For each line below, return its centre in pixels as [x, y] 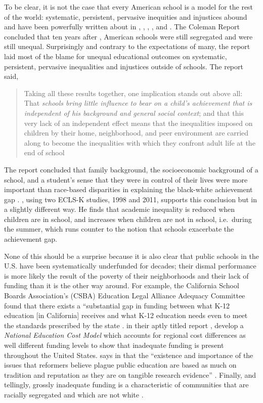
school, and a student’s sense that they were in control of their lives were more [126, 179]
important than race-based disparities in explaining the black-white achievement [128, 189]
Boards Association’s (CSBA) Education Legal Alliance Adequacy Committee [125, 296]
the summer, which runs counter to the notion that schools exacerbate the [119, 229]
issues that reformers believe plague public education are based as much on [120, 365]
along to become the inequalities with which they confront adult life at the [140, 142]
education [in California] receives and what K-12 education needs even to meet [126, 315]
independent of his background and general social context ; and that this [134, 113]
